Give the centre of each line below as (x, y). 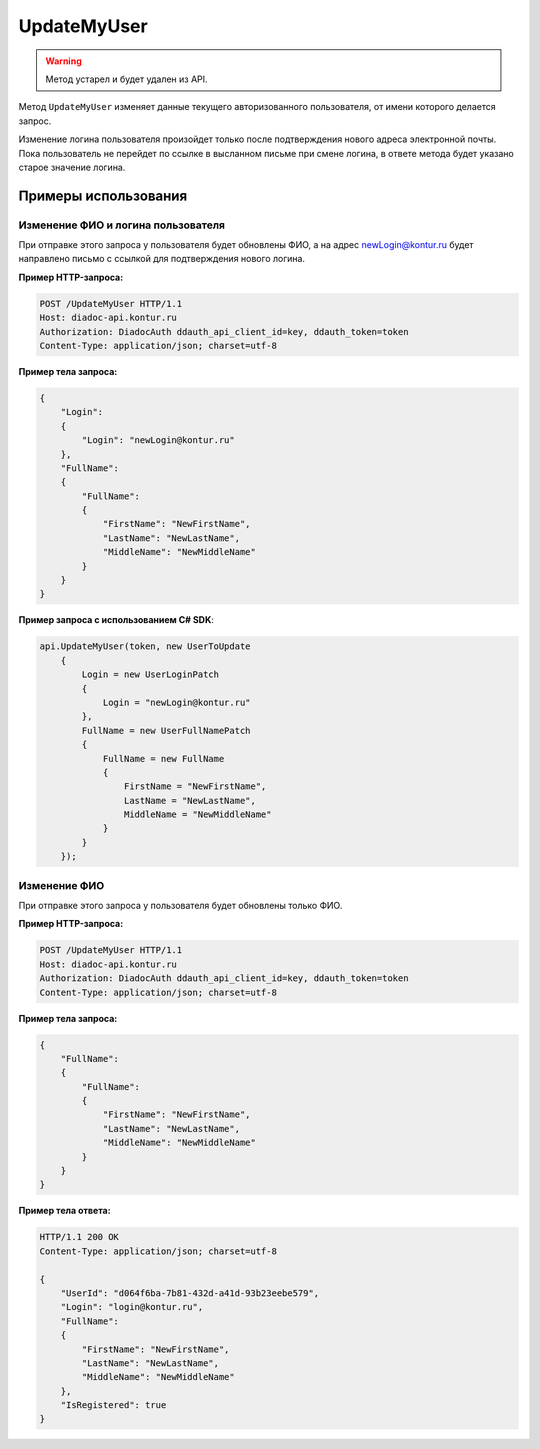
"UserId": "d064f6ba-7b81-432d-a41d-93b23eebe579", (190, 1293)
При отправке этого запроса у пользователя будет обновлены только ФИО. (180, 905)
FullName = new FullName (163, 758)
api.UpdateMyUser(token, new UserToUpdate (145, 646)
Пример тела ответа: (64, 1211)
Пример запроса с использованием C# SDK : (116, 620)
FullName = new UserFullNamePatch (166, 730)
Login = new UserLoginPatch (150, 674)
